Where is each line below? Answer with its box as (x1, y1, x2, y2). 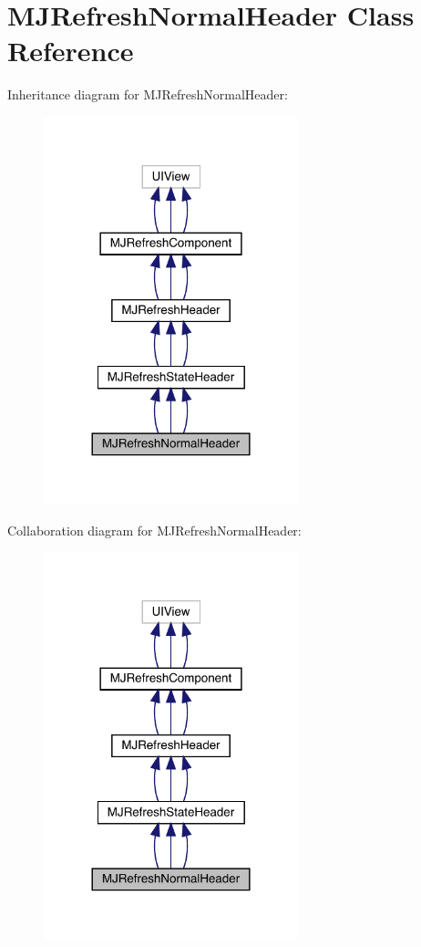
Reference (7, 32, 134, 69)
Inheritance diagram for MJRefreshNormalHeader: (7, 85, 288, 104)
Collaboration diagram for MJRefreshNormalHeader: (7, 520, 302, 539)
